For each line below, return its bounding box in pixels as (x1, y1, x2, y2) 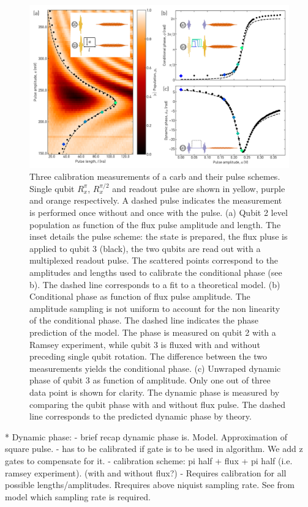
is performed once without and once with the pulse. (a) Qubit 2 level (29, 206, 288, 219)
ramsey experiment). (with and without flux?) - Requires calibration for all (5, 466, 287, 479)
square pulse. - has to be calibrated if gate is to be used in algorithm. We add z (5, 442, 303, 455)
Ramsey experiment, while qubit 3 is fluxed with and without (29, 338, 260, 350)
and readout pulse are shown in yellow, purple (112, 182, 285, 194)
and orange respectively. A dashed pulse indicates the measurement (29, 194, 282, 207)
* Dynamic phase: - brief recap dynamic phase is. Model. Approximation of (5, 430, 288, 443)
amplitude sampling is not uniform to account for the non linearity (29, 302, 280, 314)
